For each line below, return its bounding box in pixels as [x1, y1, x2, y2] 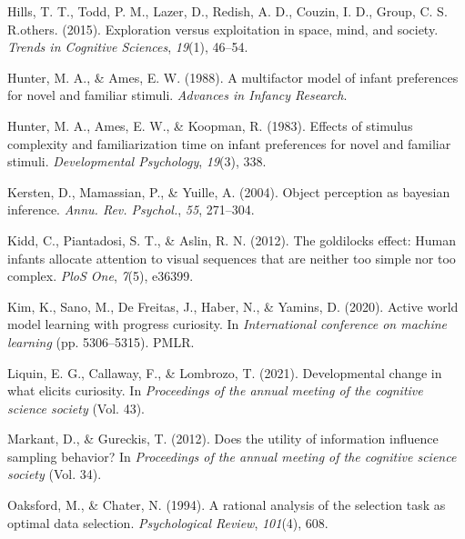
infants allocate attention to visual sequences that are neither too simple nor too [7, 248, 456, 267]
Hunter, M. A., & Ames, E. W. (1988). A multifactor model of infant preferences [7, 67, 459, 86]
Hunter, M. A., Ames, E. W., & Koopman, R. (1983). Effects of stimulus [7, 115, 413, 135]
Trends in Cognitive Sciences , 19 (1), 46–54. [7, 37, 248, 56]
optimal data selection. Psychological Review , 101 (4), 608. [7, 513, 329, 532]
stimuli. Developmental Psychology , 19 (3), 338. [7, 152, 267, 171]
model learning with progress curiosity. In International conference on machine [7, 314, 448, 334]
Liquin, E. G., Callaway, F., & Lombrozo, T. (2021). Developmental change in [7, 363, 442, 382]
